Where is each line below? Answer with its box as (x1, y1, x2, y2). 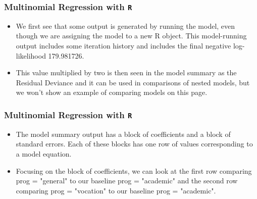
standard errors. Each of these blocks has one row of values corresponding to (16, 138, 253, 149)
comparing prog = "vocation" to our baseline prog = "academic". (16, 185, 216, 195)
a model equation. (16, 148, 72, 159)
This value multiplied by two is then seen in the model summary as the (16, 67, 237, 78)
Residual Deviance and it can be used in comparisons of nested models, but (16, 77, 250, 87)
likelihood (16, 50, 46, 61)
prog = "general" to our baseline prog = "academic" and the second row (16, 175, 238, 186)
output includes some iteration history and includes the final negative (16, 40, 231, 51)
